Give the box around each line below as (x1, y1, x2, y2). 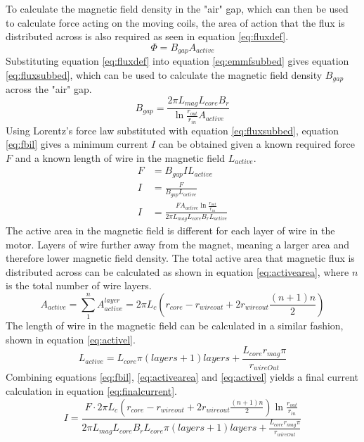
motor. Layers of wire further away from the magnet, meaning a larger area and (6, 236, 350, 251)
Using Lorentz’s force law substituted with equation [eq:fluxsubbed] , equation (6, 122, 339, 137)
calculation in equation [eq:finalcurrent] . (6, 383, 177, 398)
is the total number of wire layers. (6, 278, 152, 293)
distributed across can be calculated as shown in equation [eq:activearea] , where (6, 264, 349, 279)
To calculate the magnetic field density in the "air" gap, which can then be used (6, 1, 349, 15)
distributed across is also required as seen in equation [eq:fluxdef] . (6, 29, 289, 44)
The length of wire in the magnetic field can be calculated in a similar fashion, (6, 318, 344, 333)
